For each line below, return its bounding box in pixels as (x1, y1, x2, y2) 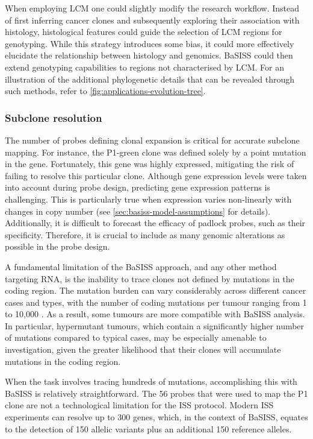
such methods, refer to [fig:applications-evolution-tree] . (5, 84, 206, 97)
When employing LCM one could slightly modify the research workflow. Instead (5, 2, 300, 14)
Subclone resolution (5, 110, 102, 125)
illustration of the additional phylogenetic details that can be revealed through (5, 72, 294, 85)
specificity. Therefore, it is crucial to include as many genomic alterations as (5, 228, 285, 241)
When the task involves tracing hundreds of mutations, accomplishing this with (5, 375, 297, 388)
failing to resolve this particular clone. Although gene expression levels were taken (5, 169, 307, 182)
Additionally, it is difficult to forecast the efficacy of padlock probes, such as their (5, 216, 306, 229)
